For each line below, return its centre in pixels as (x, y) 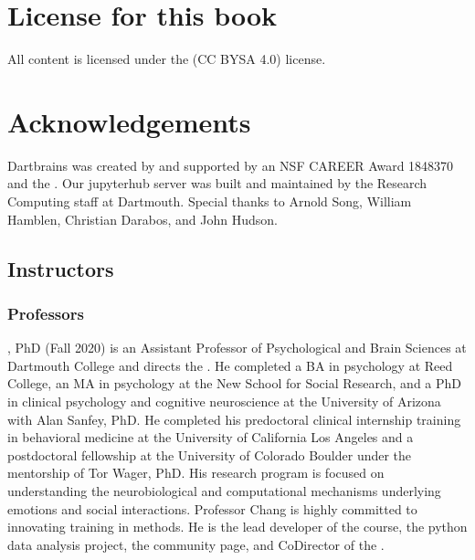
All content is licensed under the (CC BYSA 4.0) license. (167, 59)
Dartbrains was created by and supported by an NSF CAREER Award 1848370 (231, 165)
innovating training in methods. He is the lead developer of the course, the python (237, 527)
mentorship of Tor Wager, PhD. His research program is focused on (196, 473)
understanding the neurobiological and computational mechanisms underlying (224, 490)
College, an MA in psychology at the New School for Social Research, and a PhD (235, 383)
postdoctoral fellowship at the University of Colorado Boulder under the (210, 454)
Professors (46, 313)
